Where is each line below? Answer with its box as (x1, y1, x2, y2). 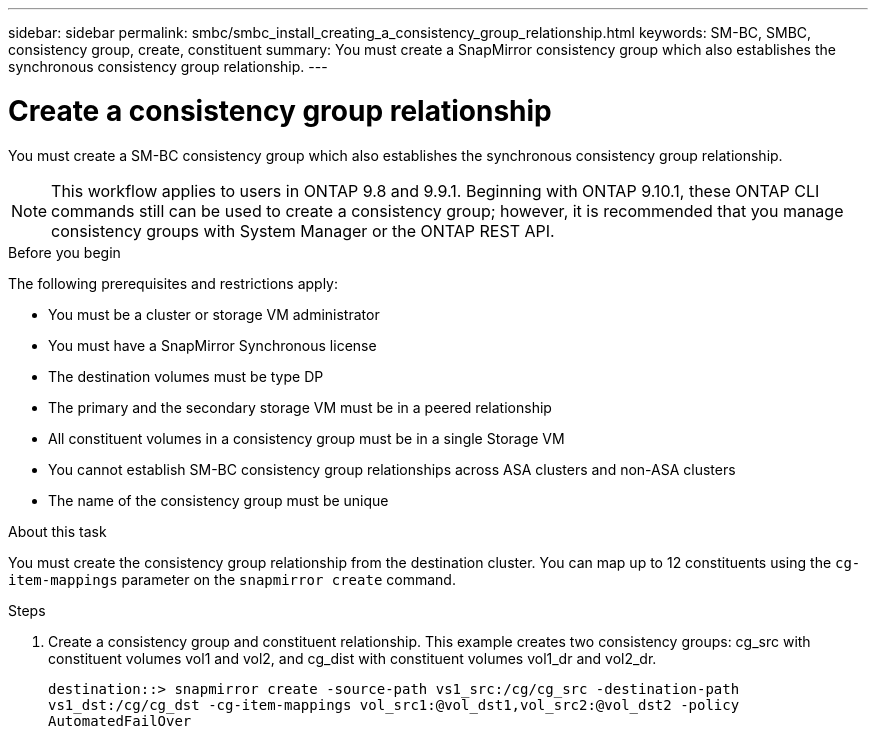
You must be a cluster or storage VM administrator (48, 305, 380, 323)
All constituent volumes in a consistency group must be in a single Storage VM (48, 429, 565, 447)
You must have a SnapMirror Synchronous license (48, 336, 377, 354)
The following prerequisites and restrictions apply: (8, 274, 339, 292)
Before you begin (8, 243, 121, 261)
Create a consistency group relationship (8, 93, 552, 128)
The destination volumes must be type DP (48, 367, 324, 385)
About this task (8, 522, 107, 540)
